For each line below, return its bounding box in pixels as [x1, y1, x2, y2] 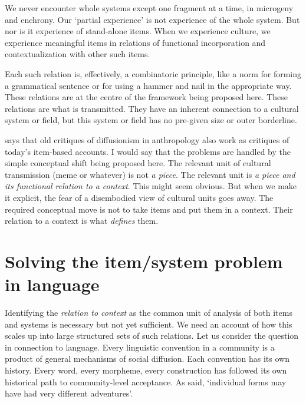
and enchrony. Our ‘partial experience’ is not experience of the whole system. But [5, 13, 300, 25]
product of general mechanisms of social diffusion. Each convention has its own [5, 352, 289, 365]
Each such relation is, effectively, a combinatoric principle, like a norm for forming [5, 67, 302, 80]
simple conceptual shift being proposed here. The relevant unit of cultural [5, 157, 271, 169]
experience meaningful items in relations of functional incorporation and [5, 36, 266, 48]
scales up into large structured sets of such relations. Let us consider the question [5, 329, 299, 342]
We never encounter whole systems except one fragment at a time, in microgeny [5, 2, 294, 14]
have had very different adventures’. [5, 387, 133, 399]
